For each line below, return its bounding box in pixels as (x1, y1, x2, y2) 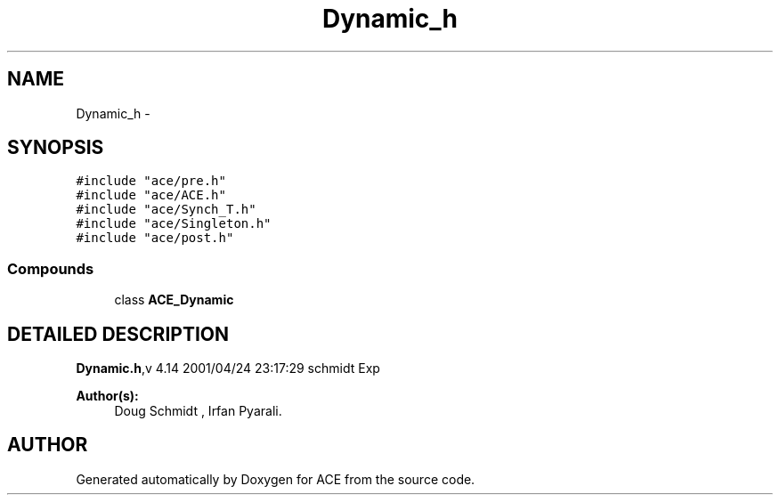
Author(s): (76, 388, 139, 404)
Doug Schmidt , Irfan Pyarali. (114, 403, 282, 419)
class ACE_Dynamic (114, 292, 234, 308)
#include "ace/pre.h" (76, 174, 226, 189)
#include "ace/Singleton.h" (76, 216, 272, 231)
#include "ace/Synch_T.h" (76, 202, 256, 217)
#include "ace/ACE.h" (76, 188, 226, 203)
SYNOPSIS (7, 136, 104, 159)
